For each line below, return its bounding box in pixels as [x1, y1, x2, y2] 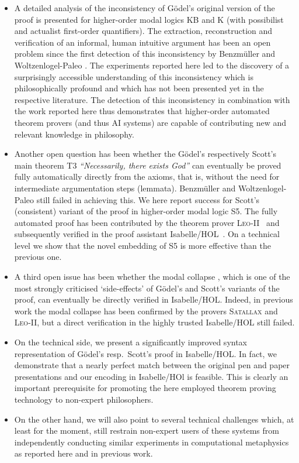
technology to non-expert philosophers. [14, 393, 154, 405]
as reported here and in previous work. [14, 447, 153, 459]
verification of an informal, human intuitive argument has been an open [14, 36, 271, 48]
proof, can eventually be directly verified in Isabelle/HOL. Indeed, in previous [14, 293, 293, 306]
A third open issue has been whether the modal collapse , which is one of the [14, 270, 290, 283]
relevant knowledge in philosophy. [14, 128, 134, 140]
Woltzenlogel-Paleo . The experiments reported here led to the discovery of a [14, 59, 290, 71]
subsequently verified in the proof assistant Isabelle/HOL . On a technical [14, 228, 280, 240]
